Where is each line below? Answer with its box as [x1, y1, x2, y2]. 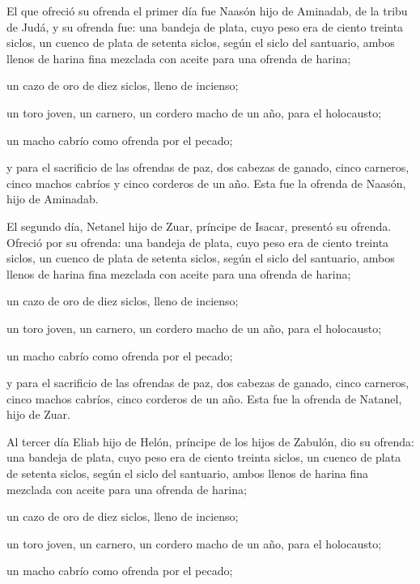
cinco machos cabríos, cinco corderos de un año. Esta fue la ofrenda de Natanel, [6, 390, 402, 407]
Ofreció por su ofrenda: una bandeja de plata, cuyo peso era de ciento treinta [6, 233, 389, 250]
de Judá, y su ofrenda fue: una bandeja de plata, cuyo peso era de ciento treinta [6, 18, 404, 35]
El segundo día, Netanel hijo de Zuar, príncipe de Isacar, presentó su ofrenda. [6, 217, 392, 234]
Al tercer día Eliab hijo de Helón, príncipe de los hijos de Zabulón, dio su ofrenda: [6, 433, 414, 450]
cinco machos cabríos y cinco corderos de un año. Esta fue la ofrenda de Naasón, [6, 174, 406, 191]
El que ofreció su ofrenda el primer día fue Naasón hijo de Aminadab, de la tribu [6, 2, 408, 19]
